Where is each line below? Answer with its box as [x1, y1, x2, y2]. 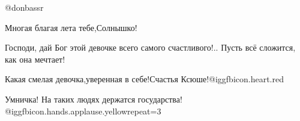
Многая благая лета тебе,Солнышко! [5, 21, 137, 33]
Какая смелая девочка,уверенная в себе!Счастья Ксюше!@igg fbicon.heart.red [5, 73, 284, 85]
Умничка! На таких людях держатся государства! [5, 92, 182, 105]
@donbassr [5, 1, 44, 13]
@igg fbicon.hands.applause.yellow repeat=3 [5, 104, 161, 117]
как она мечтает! [5, 52, 65, 65]
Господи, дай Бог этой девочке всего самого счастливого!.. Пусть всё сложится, [5, 41, 296, 54]
